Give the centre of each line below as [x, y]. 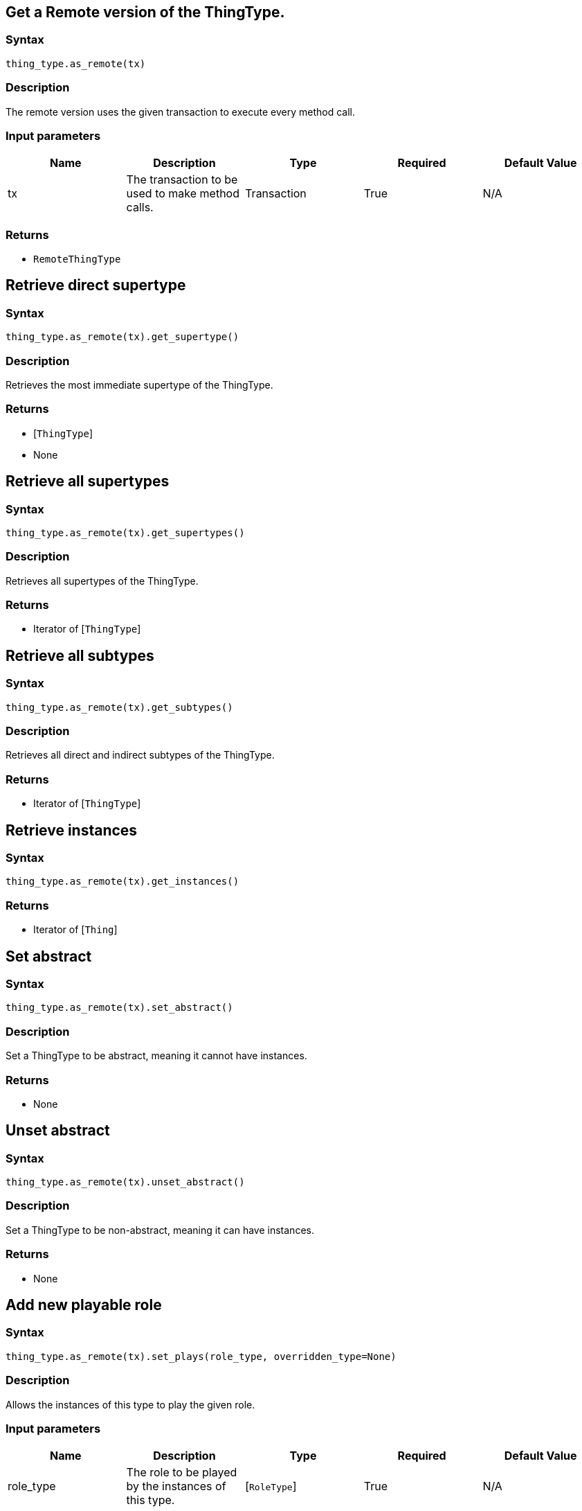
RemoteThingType [77, 259]
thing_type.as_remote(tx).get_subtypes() [119, 707]
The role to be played [182, 1473]
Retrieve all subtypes [80, 655]
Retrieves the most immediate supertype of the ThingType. [139, 385]
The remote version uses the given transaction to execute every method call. [180, 112]
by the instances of [176, 1486]
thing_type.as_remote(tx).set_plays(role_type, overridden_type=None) [201, 1356]
